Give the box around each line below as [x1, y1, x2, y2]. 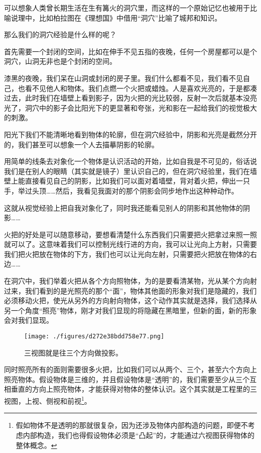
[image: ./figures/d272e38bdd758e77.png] [24, 333, 165, 340]
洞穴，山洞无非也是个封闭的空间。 [4, 56, 116, 66]
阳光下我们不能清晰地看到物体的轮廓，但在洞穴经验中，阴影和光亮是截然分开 [4, 129, 257, 139]
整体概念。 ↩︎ [16, 439, 57, 450]
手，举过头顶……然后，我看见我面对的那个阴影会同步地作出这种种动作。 [4, 185, 238, 196]
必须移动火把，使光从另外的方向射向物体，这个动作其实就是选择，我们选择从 [4, 295, 257, 306]
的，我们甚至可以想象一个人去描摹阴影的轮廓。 [4, 139, 159, 149]
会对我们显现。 [4, 315, 53, 325]
